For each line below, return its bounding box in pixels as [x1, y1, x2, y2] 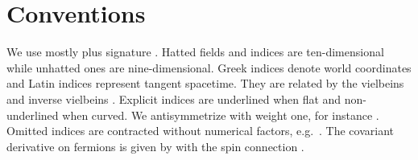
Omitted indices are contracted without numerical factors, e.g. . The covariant [6, 122, 394, 139]
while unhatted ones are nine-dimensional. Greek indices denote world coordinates [6, 59, 412, 76]
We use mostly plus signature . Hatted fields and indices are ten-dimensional [6, 43, 384, 60]
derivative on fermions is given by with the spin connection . [6, 137, 304, 154]
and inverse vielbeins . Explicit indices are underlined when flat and [6, 90, 341, 107]
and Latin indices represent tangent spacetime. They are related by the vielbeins [6, 75, 404, 92]
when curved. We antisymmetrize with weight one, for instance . [62, 106, 379, 123]
